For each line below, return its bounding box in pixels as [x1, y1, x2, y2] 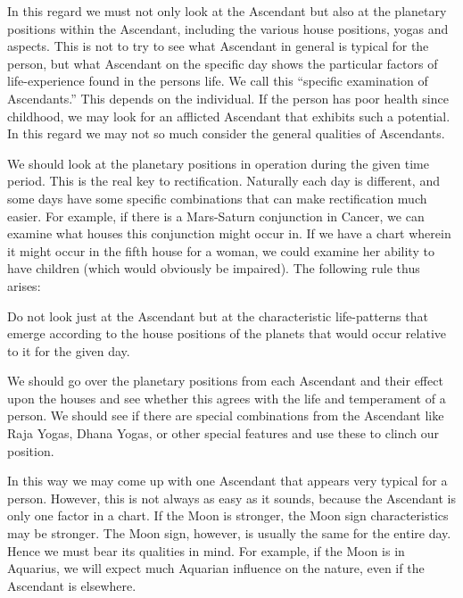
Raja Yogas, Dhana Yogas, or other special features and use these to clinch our [7, 424, 439, 443]
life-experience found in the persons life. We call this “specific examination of [7, 71, 428, 90]
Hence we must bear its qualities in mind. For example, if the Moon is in [7, 541, 405, 560]
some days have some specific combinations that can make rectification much [7, 188, 427, 207]
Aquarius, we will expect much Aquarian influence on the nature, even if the [7, 559, 425, 577]
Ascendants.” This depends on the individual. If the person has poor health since [7, 88, 449, 107]
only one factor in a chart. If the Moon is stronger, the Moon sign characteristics [7, 506, 449, 525]
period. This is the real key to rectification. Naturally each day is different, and [7, 171, 440, 190]
